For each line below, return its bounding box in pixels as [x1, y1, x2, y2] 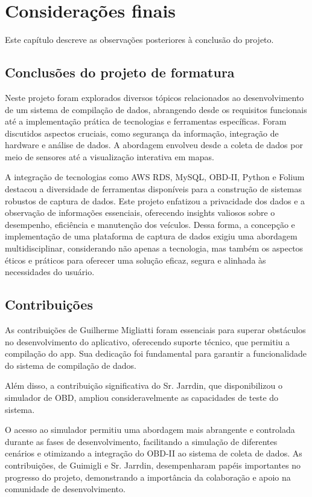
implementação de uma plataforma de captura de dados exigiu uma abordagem [5, 230, 298, 242]
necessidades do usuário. [5, 265, 95, 278]
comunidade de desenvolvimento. [5, 482, 126, 495]
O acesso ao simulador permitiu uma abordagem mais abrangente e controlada [5, 423, 295, 436]
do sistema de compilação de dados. [5, 359, 136, 371]
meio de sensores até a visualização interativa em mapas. [5, 150, 214, 163]
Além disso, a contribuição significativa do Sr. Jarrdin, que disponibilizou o [5, 379, 282, 392]
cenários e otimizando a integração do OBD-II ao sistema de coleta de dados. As [5, 447, 302, 460]
